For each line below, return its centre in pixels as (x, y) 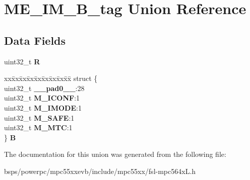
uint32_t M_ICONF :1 (42, 98)
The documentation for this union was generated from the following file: (115, 154)
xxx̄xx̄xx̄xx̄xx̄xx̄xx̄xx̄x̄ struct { (51, 78)
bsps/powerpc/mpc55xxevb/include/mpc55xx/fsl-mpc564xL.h (100, 171)
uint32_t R (22, 61)
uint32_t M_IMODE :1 (43, 107)
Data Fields (35, 40)
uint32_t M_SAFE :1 (39, 117)
